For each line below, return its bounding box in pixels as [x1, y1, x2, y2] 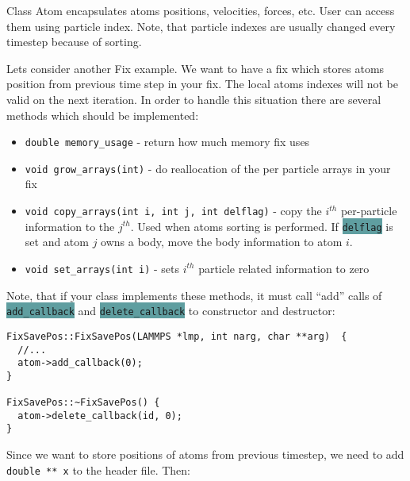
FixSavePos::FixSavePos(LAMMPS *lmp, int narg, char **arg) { [6, 330, 347, 342]
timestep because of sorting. [6, 33, 142, 50]
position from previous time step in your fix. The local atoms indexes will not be [6, 75, 399, 92]
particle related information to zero [198, 260, 370, 276]
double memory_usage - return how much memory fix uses [25, 133, 310, 150]
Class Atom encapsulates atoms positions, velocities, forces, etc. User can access [6, 2, 395, 18]
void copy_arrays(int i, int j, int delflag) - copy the [25, 202, 322, 219]
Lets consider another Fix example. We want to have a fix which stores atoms [6, 60, 385, 76]
